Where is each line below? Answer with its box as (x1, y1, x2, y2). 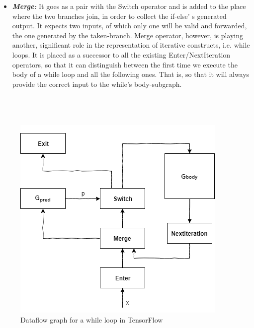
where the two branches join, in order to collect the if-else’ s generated (12, 10, 227, 21)
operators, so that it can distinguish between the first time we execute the (12, 59, 238, 69)
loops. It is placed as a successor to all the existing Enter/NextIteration (12, 49, 231, 60)
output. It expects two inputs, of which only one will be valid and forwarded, (12, 20, 247, 31)
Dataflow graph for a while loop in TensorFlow (20, 314, 163, 325)
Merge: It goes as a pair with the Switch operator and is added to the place (12, 1, 246, 11)
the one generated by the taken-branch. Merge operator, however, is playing (12, 30, 244, 40)
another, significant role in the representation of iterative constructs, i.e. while (12, 40, 250, 50)
